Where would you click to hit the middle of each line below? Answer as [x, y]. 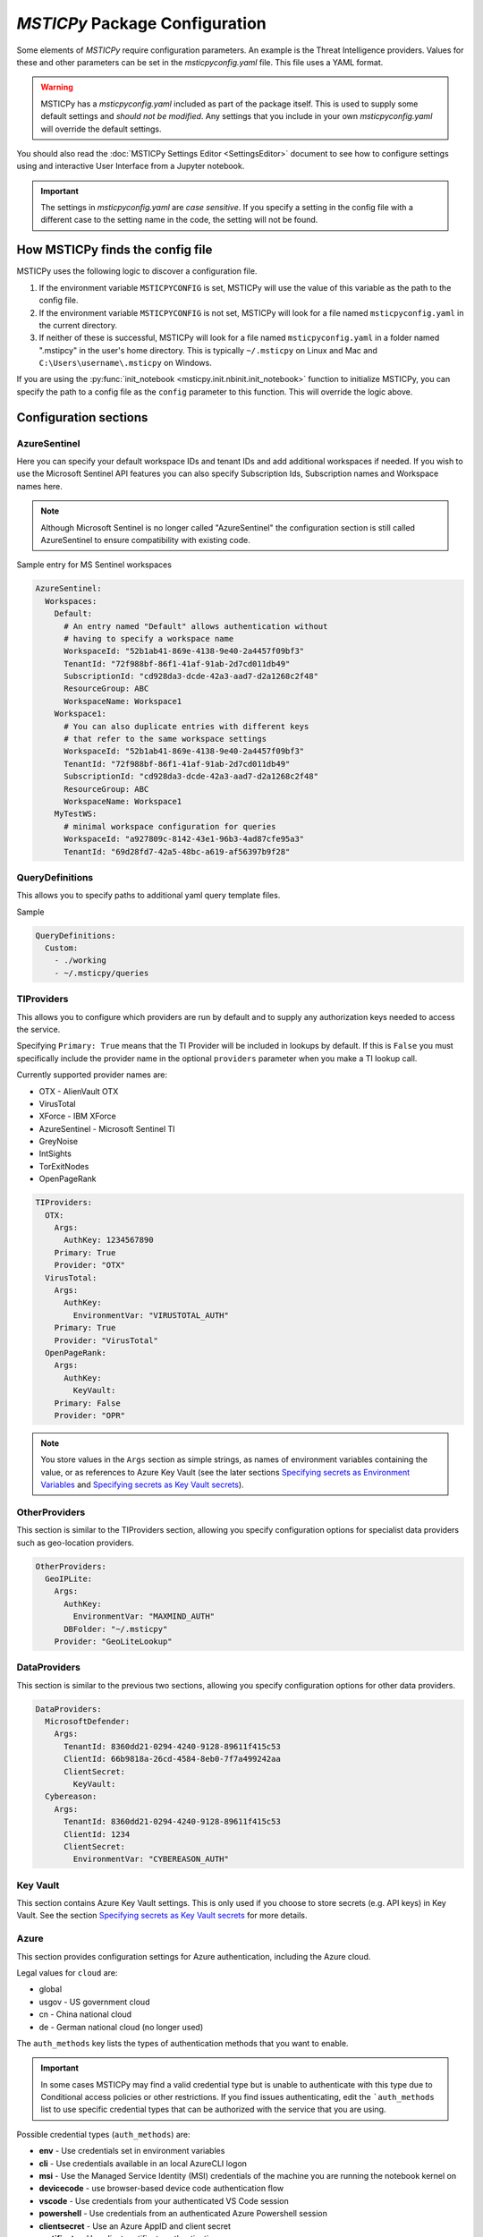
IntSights [55, 1153]
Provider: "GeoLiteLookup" [114, 1641]
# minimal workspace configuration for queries [170, 826]
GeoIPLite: [69, 1578]
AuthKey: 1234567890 [109, 1240]
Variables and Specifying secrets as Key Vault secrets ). [143, 1484]
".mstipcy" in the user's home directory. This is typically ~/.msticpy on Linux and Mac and [208, 350]
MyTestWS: [76, 814]
